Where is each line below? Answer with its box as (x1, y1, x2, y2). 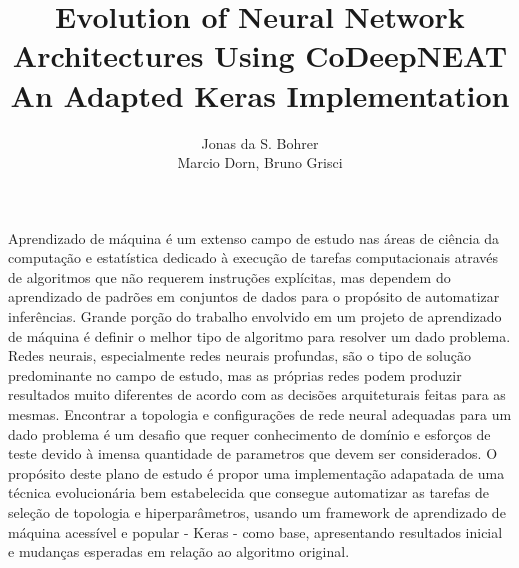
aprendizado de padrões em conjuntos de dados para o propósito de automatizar (8, 286, 500, 307)
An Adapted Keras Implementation (10, 74, 510, 115)
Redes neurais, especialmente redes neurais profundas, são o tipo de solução (8, 345, 471, 366)
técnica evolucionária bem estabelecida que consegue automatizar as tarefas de (8, 482, 490, 503)
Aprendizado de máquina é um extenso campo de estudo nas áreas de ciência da (8, 227, 500, 248)
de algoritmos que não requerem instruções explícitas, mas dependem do (8, 266, 451, 287)
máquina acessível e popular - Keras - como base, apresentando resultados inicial (8, 521, 503, 542)
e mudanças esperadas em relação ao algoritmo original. (8, 541, 350, 562)
